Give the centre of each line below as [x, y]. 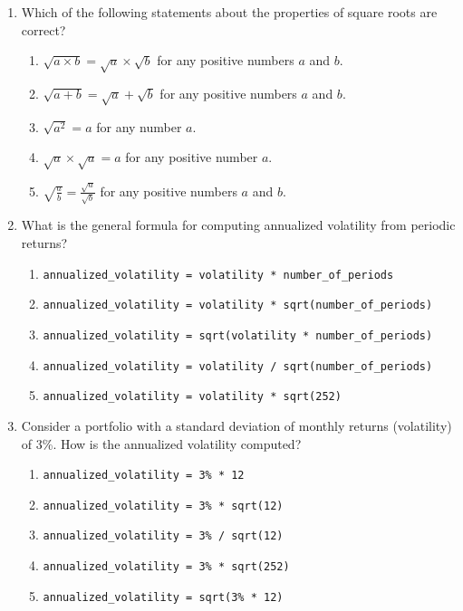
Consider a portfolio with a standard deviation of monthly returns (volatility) [236, 425]
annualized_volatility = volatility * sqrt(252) [192, 397]
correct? [43, 29]
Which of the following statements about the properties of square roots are [229, 12]
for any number [139, 126]
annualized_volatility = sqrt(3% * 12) [163, 597]
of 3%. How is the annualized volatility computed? [161, 443]
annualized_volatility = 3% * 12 [144, 476]
